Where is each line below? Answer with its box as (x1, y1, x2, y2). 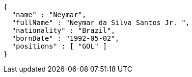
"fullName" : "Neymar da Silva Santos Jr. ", (11, 19, 190, 26)
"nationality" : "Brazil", (11, 26, 115, 34)
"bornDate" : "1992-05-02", (11, 34, 120, 42)
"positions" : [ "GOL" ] (11, 42, 107, 50)
